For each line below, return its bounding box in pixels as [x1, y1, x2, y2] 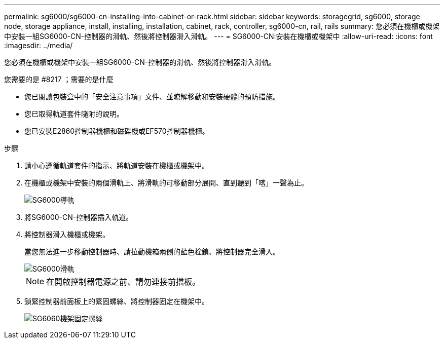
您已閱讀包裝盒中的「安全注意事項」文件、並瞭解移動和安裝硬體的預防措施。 [24, 92, 280, 101]
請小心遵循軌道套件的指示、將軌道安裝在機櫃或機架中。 [24, 161, 209, 170]
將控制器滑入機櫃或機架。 [24, 230, 109, 239]
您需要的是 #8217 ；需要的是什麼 [4, 75, 114, 84]
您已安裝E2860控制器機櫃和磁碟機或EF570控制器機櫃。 [24, 127, 209, 135]
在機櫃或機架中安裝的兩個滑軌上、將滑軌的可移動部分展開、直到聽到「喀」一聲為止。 [24, 178, 308, 187]
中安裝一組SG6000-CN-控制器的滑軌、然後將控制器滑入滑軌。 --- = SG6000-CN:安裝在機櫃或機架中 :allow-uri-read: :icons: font [4, 32, 433, 41]
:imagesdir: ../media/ [4, 41, 73, 50]
